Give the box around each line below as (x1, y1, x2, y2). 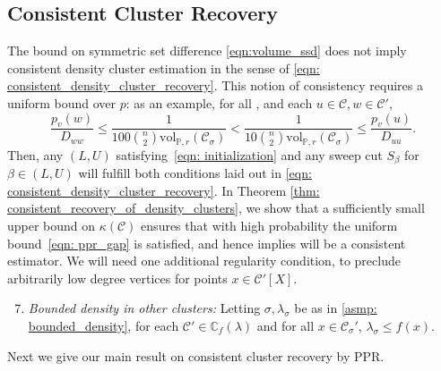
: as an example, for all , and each (125, 93, 313, 112)
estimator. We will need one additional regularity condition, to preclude (7, 251, 401, 270)
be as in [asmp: (294, 299, 377, 317)
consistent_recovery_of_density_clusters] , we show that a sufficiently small (7, 198, 425, 217)
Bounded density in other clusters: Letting (28, 299, 261, 317)
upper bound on (7, 215, 96, 234)
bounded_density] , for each (28, 316, 179, 334)
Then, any (7, 145, 64, 164)
